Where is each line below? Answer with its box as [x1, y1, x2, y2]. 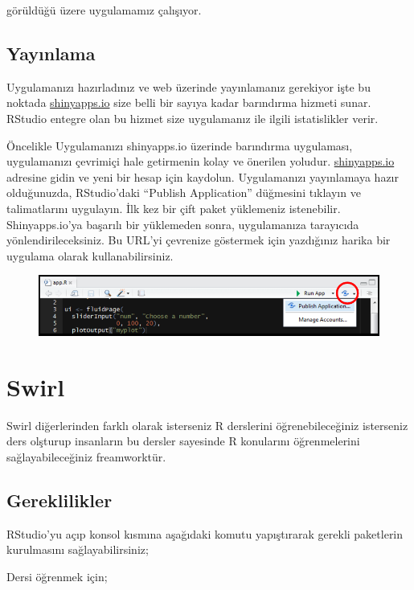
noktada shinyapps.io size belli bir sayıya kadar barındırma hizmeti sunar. [6, 94, 371, 111]
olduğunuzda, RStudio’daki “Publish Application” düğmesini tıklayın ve [6, 184, 361, 201]
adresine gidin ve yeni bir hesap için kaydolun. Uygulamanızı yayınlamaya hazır [6, 168, 399, 185]
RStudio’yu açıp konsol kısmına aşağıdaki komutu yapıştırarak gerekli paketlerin [6, 525, 404, 542]
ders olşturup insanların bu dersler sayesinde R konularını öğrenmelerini [6, 432, 360, 449]
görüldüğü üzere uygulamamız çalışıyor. [6, 2, 202, 18]
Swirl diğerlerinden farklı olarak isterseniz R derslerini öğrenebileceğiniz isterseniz [6, 416, 408, 433]
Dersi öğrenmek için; [6, 567, 108, 584]
